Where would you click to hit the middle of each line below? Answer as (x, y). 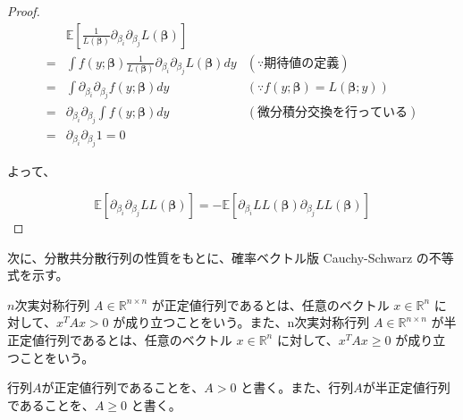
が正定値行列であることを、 (123, 387)
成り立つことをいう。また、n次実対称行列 (248, 322)
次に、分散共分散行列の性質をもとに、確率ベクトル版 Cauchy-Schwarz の (218, 257)
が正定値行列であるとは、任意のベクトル (270, 304)
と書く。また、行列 (297, 387)
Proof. (24, 11)
